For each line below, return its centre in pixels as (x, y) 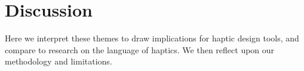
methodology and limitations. (59, 61)
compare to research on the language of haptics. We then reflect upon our (140, 49)
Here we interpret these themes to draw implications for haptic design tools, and (152, 38)
